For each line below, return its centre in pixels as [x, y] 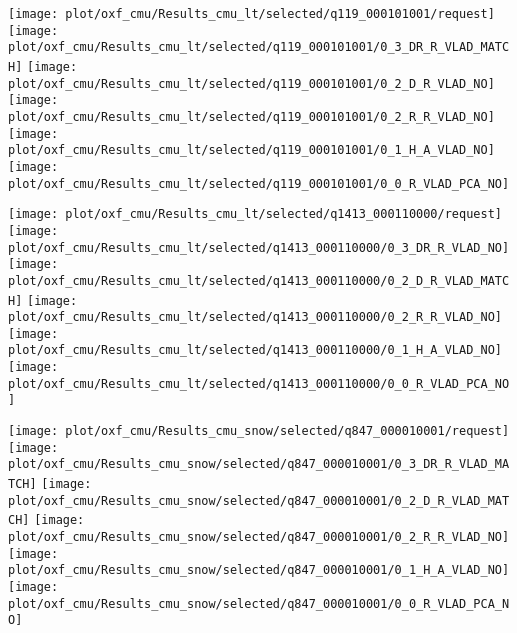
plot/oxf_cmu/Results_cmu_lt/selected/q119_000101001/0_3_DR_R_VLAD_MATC [259, 47]
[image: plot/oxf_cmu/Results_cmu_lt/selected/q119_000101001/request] [251, 14]
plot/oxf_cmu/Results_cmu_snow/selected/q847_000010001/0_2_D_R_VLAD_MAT [259, 500]
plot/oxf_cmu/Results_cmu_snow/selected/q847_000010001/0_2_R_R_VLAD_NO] [259, 537]
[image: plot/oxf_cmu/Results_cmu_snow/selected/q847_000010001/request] [259, 431]
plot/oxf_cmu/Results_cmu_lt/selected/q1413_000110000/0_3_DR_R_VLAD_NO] [259, 247]
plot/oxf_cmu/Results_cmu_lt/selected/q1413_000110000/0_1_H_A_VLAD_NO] [255, 350]
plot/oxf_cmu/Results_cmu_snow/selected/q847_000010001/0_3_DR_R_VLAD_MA [259, 464]
